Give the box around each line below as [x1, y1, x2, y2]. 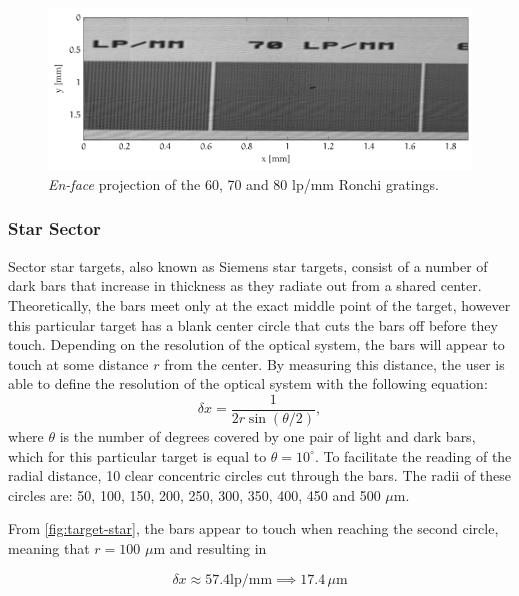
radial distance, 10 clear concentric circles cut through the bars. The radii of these [8, 465, 512, 486]
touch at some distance [8, 353, 149, 374]
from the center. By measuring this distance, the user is [164, 353, 505, 374]
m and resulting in [153, 537, 267, 558]
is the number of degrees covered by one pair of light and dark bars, [59, 425, 476, 446]
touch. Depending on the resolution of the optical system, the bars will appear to [8, 334, 505, 355]
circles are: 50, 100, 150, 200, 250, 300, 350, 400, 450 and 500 [8, 484, 381, 505]
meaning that [8, 537, 90, 558]
